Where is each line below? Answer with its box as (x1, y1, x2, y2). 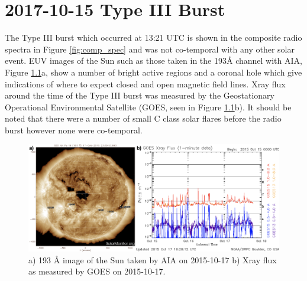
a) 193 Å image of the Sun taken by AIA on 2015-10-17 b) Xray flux (28, 253, 277, 266)
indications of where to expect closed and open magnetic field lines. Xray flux (5, 77, 286, 90)
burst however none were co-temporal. (5, 123, 143, 136)
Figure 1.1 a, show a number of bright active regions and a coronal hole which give (5, 66, 302, 78)
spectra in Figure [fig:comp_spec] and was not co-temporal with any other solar (5, 43, 295, 55)
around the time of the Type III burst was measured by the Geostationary (5, 89, 274, 102)
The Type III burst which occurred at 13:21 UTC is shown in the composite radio (5, 31, 302, 44)
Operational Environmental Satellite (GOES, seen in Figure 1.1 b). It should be (5, 100, 292, 113)
